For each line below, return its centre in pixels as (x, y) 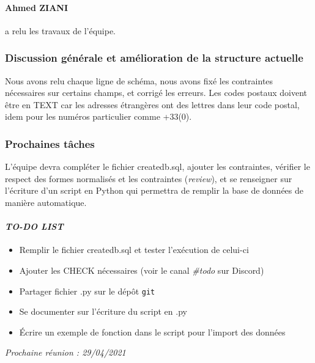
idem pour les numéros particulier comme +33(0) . (98, 116)
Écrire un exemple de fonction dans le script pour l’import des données (152, 332)
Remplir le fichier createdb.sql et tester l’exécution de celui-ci (134, 250)
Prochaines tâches (50, 143)
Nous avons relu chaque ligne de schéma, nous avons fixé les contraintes (139, 80)
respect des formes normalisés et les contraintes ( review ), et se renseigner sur (149, 178)
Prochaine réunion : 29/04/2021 (65, 352)
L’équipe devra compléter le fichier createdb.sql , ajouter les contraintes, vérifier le (157, 167)
